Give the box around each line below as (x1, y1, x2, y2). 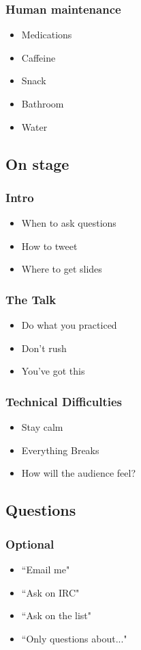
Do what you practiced (21, 318, 117, 332)
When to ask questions (21, 216, 116, 230)
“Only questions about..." (21, 631, 127, 645)
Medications (21, 27, 72, 42)
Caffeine (21, 50, 56, 64)
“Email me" (21, 562, 70, 576)
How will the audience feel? (21, 466, 136, 480)
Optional (5, 535, 54, 552)
